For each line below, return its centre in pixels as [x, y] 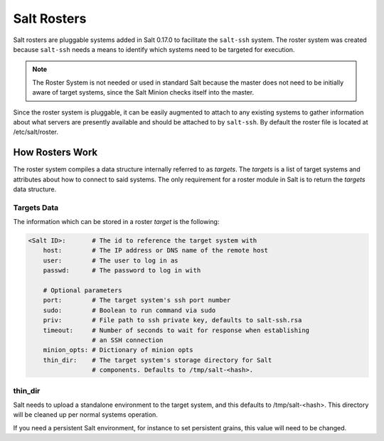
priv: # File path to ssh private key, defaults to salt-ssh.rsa [172, 320]
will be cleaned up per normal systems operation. [85, 415]
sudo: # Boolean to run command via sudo [129, 310]
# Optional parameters [82, 291]
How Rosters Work [55, 153]
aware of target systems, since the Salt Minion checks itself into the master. [143, 92]
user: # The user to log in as [111, 260]
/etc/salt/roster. [36, 132]
